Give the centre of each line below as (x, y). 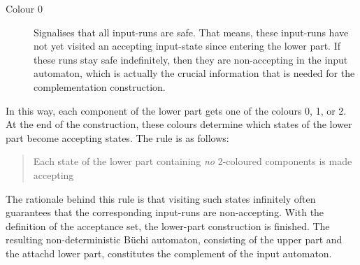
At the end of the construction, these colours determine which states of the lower (179, 124)
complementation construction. (100, 86)
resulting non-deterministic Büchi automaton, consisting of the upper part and (174, 239)
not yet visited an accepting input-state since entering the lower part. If (187, 46)
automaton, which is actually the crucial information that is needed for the (194, 73)
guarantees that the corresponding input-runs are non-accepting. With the (165, 212)
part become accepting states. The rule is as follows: (117, 137)
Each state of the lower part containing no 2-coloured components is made (193, 161)
